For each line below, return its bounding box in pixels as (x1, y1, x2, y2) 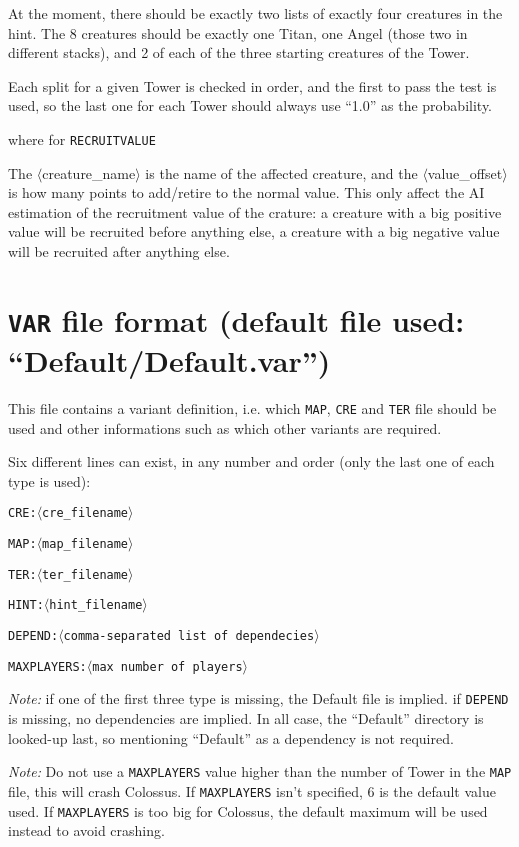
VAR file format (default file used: (8, 299, 465, 340)
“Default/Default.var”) (8, 340, 331, 381)
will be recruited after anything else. (8, 241, 230, 261)
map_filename (42, 537, 129, 552)
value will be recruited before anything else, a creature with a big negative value (8, 221, 500, 242)
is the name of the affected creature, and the (145, 162, 418, 183)
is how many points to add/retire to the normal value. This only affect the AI (8, 182, 485, 203)
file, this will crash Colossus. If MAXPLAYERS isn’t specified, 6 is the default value (8, 780, 496, 801)
